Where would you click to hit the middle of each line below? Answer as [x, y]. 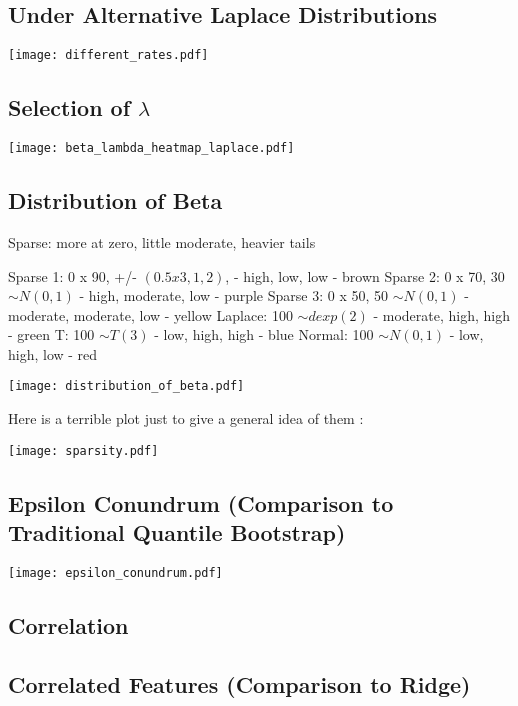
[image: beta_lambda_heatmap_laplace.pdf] [151, 148]
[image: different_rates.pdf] [108, 55]
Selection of [69, 107]
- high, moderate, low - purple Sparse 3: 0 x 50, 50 [234, 295]
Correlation [68, 625]
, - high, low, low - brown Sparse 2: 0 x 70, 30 [365, 275]
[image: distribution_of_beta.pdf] [126, 386]
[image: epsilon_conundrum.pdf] [115, 572]
